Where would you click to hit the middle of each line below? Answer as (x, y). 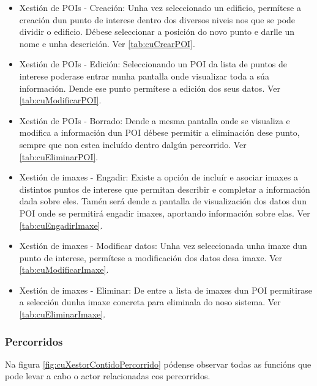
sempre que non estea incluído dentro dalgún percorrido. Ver (133, 144)
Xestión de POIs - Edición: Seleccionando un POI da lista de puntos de (153, 64)
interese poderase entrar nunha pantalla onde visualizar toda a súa (144, 76)
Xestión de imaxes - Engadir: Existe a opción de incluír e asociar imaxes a (158, 177)
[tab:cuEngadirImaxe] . (61, 225)
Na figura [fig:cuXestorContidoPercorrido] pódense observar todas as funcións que (158, 364)
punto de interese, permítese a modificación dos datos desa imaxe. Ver (151, 257)
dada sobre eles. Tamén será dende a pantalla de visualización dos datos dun (163, 201)
